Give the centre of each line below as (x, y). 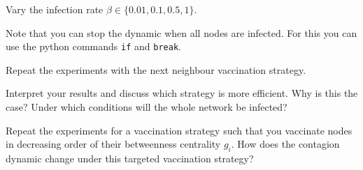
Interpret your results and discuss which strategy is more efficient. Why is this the (182, 93)
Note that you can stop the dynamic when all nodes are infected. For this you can (181, 32)
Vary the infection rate (55, 9)
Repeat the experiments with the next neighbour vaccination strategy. (156, 69)
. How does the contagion (285, 144)
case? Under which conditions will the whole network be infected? (147, 107)
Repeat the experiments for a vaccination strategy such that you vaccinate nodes (179, 130)
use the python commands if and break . (93, 46)
